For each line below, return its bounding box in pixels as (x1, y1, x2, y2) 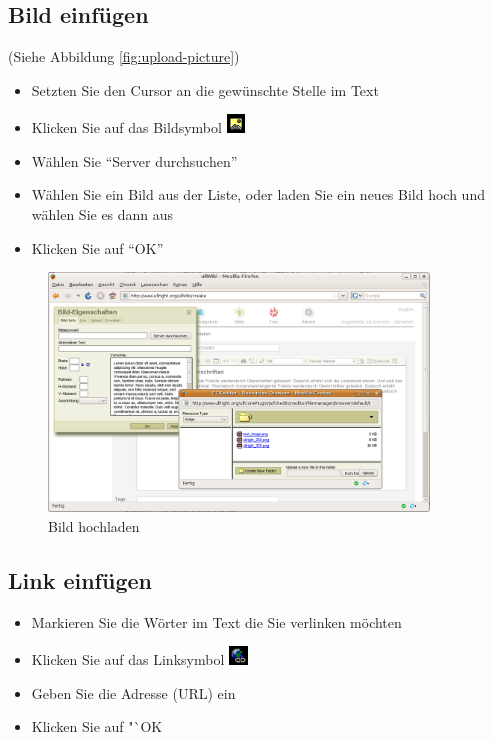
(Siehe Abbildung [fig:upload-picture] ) (8, 46, 240, 67)
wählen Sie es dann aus (31, 204, 174, 225)
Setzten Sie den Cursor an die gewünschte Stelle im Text (31, 79, 379, 100)
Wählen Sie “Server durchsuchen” (31, 150, 238, 171)
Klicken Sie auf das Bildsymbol (31, 117, 222, 138)
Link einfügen (8, 564, 152, 595)
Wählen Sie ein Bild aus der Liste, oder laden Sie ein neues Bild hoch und (31, 184, 485, 205)
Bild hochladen (48, 515, 140, 536)
